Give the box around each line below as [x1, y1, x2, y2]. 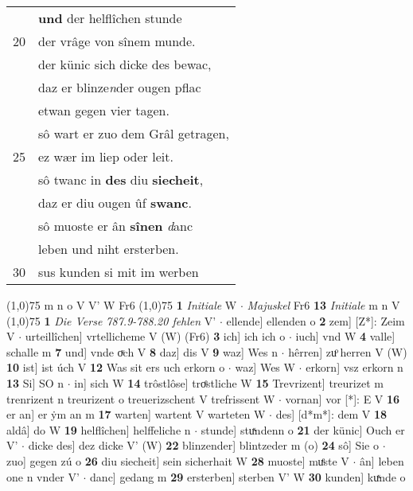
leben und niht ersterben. [38, 240, 179, 258]
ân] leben [360, 452, 404, 469]
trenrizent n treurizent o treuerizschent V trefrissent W [6, 390, 275, 407]
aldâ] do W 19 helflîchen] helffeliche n [6, 421, 191, 438]
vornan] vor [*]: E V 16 [285, 390, 400, 407]
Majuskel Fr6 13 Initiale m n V [247, 297, 400, 313]
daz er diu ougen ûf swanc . [38, 193, 192, 212]
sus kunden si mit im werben [38, 263, 199, 281]
